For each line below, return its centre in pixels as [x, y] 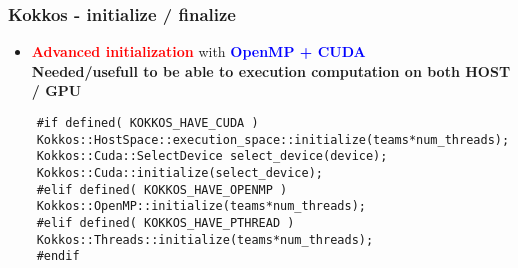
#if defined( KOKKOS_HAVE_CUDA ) [147, 123]
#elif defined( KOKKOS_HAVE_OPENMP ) [162, 189]
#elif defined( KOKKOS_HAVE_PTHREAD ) [165, 222]
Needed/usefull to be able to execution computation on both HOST [271, 70]
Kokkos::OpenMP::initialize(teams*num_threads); [201, 206]
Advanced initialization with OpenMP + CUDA [198, 51]
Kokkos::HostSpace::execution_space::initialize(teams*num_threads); [273, 139]
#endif [58, 256]
